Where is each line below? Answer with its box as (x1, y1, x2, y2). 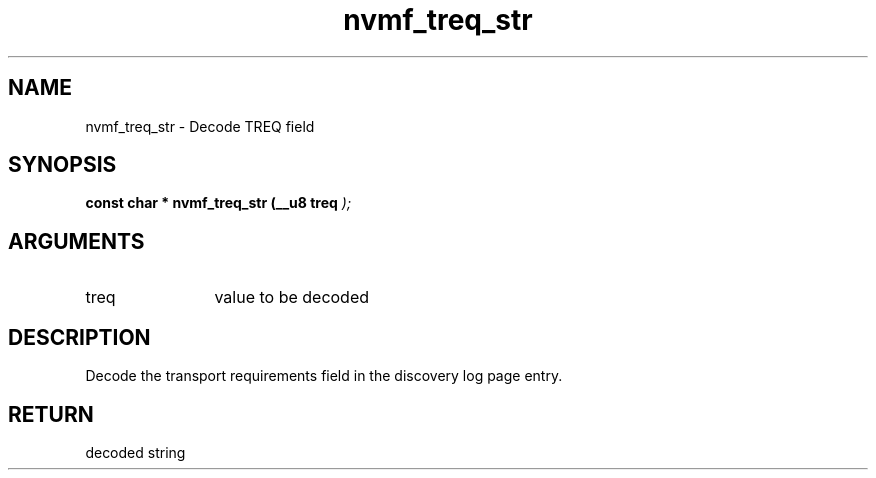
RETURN (8, 401, 94, 427)
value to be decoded (214, 287, 370, 308)
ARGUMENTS (8, 228, 145, 254)
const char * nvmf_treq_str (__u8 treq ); (85, 194, 352, 212)
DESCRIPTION (8, 324, 151, 350)
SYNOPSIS (8, 152, 117, 178)
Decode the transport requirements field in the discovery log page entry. (85, 367, 563, 385)
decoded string (85, 443, 186, 461)
